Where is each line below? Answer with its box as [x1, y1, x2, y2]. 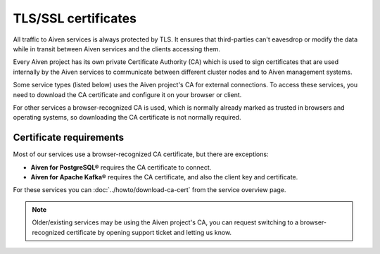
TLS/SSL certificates [13, 11, 137, 26]
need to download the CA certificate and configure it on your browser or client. [13, 90, 242, 99]
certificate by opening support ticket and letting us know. [66, 228, 232, 236]
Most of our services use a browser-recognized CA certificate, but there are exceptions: [13, 150, 269, 158]
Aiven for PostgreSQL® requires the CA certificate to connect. [30, 163, 212, 172]
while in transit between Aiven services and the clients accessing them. [13, 44, 221, 53]
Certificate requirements [13, 132, 125, 144]
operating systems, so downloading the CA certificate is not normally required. [13, 113, 241, 122]
